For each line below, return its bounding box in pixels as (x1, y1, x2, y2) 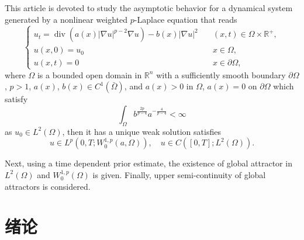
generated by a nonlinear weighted (5, 13, 128, 25)
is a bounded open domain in (37, 68, 142, 81)
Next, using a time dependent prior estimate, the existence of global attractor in (5, 157, 292, 169)
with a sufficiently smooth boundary (156, 68, 286, 81)
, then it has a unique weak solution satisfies (62, 125, 221, 137)
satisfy (5, 93, 28, 105)
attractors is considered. (5, 180, 91, 192)
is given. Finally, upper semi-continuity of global (92, 168, 266, 180)
